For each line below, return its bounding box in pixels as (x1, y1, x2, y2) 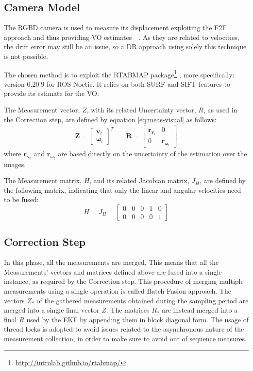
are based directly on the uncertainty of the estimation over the (58, 148, 247, 159)
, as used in (203, 105, 237, 115)
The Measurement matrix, (4, 175, 82, 185)
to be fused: (4, 194, 39, 204)
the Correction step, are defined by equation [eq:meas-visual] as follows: (4, 114, 217, 124)
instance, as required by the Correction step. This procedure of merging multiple (4, 276, 244, 286)
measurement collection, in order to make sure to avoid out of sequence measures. (4, 333, 247, 343)
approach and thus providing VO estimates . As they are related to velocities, (4, 32, 239, 42)
